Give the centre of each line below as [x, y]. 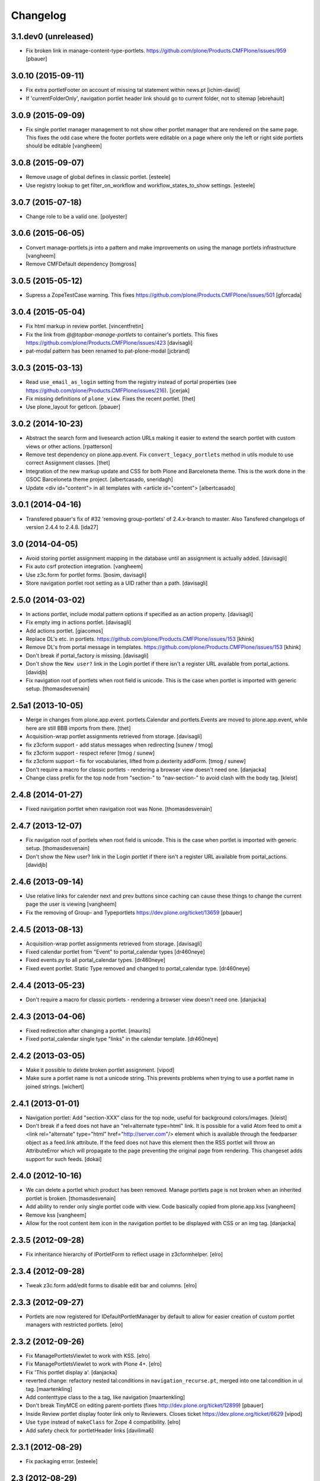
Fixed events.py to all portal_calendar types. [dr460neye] [96, 960]
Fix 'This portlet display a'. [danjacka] [71, 1372]
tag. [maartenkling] [49, 1389]
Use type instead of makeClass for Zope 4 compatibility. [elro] [103, 1422]
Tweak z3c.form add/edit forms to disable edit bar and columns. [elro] [111, 1285]
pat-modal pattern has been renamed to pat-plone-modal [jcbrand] [108, 351]
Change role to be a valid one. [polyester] [76, 216]
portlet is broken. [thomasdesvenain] [71, 1198]
